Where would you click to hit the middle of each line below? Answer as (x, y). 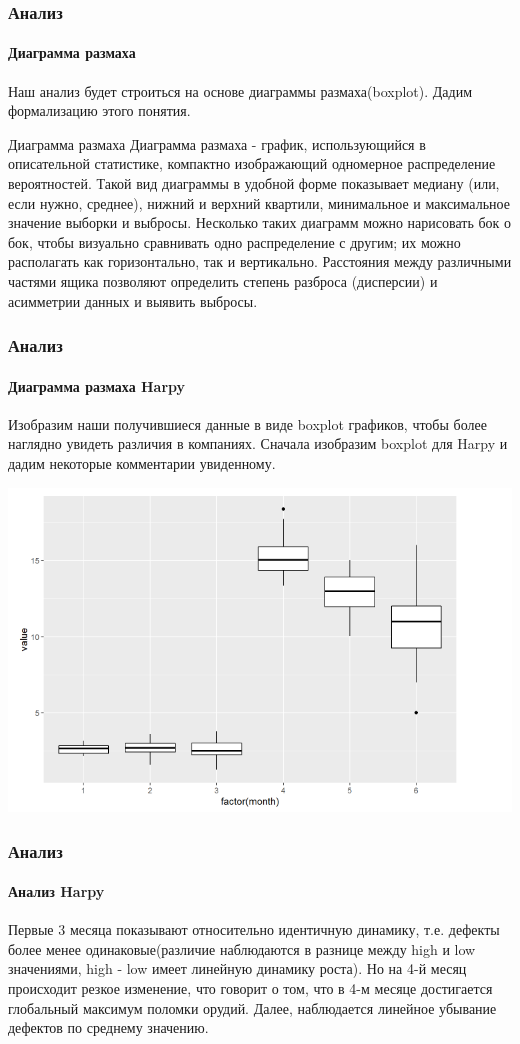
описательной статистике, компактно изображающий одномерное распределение (252, 163)
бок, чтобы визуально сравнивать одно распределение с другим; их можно (234, 241)
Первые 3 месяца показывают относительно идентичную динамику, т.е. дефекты (254, 929)
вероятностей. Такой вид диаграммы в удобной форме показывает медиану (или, (254, 183)
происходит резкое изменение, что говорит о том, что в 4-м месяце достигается (250, 988)
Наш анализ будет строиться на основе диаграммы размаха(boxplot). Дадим (240, 90)
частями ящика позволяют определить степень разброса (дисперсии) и (223, 280)
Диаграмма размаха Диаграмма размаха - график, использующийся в (217, 143)
